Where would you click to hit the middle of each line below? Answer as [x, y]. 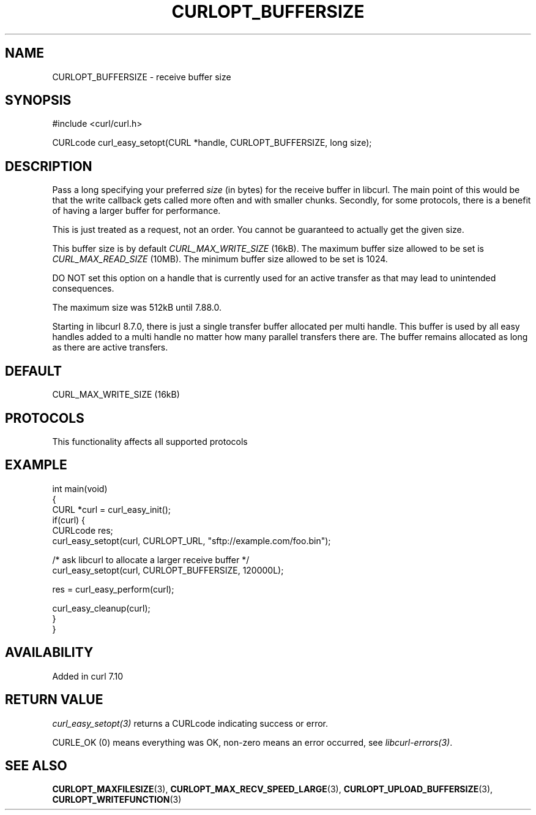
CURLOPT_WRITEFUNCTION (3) [117, 800]
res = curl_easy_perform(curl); [113, 589]
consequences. [83, 289]
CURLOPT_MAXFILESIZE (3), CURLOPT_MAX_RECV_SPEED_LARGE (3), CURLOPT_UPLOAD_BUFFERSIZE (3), [273, 789]
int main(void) [80, 488]
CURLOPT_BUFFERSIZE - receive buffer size [142, 77]
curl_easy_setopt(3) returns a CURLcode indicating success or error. [190, 723]
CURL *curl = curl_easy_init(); [111, 509]
